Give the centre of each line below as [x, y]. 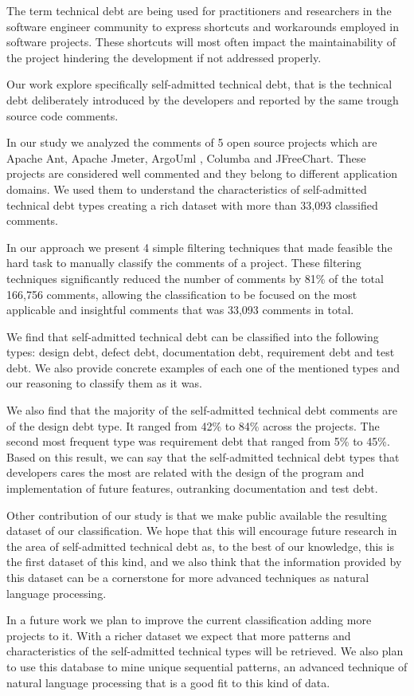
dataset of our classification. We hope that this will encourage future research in [202, 531]
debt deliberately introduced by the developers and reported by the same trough [203, 99]
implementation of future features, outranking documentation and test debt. [192, 488]
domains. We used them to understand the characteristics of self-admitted [187, 189]
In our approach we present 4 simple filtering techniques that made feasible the [199, 247]
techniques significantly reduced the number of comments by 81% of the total [195, 278]
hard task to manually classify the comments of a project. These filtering [184, 263]
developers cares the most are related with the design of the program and [186, 472]
